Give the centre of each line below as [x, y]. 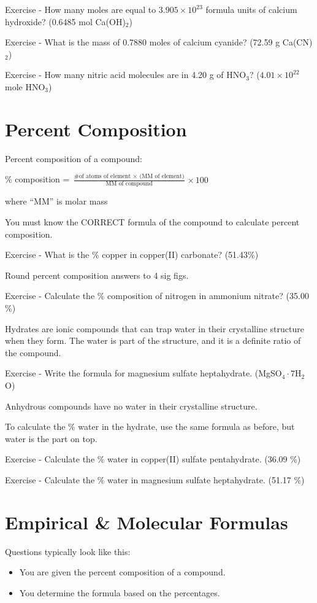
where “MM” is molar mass [56, 201]
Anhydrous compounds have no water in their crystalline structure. [131, 406]
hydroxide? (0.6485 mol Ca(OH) [65, 21]
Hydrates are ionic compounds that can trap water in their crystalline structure [155, 328]
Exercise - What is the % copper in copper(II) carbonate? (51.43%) [132, 255]
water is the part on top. [51, 438]
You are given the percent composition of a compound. [122, 572]
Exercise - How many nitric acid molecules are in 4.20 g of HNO [126, 75]
